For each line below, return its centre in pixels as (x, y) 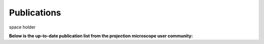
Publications (35, 13)
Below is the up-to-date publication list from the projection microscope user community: (101, 36)
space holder (22, 27)
